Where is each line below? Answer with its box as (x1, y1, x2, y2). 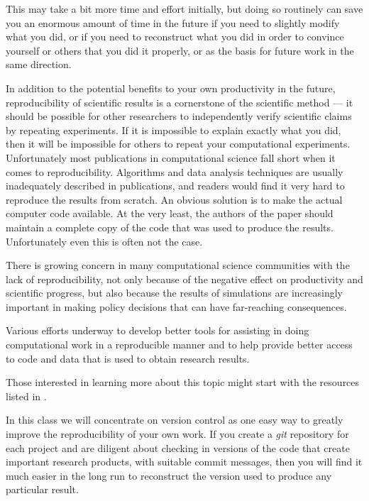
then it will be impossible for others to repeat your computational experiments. (6, 136, 351, 151)
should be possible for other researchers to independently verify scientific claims (6, 109, 352, 123)
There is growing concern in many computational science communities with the (6, 258, 350, 272)
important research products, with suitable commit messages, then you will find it (6, 454, 363, 469)
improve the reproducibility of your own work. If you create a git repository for (6, 426, 349, 441)
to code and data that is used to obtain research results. (6, 351, 250, 365)
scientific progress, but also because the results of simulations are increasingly (6, 285, 343, 300)
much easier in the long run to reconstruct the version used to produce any (6, 468, 332, 483)
